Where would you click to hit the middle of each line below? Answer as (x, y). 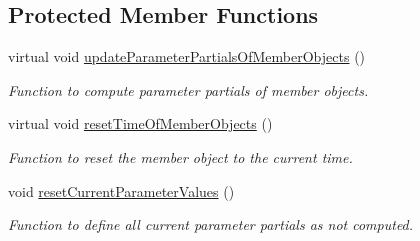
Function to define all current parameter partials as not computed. (211, 224)
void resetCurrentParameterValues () (121, 190)
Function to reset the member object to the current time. (180, 156)
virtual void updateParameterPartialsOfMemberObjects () (187, 56)
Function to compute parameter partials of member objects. (188, 89)
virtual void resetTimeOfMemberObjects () (140, 123)
